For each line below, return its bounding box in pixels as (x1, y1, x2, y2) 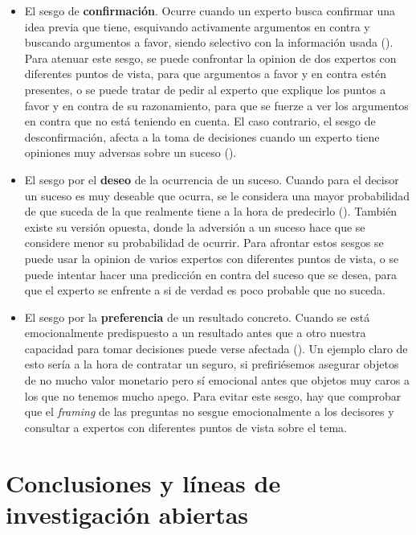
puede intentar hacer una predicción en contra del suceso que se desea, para (24, 265, 398, 282)
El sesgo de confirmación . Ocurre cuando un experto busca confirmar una (24, 2, 396, 19)
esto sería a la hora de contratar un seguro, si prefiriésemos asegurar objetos (24, 356, 399, 372)
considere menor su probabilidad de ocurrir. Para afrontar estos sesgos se (24, 234, 384, 251)
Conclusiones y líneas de (6, 466, 281, 499)
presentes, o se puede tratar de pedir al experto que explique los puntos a (24, 80, 386, 97)
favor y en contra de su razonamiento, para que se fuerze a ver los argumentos (24, 97, 409, 113)
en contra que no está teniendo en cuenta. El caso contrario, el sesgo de (24, 113, 376, 130)
